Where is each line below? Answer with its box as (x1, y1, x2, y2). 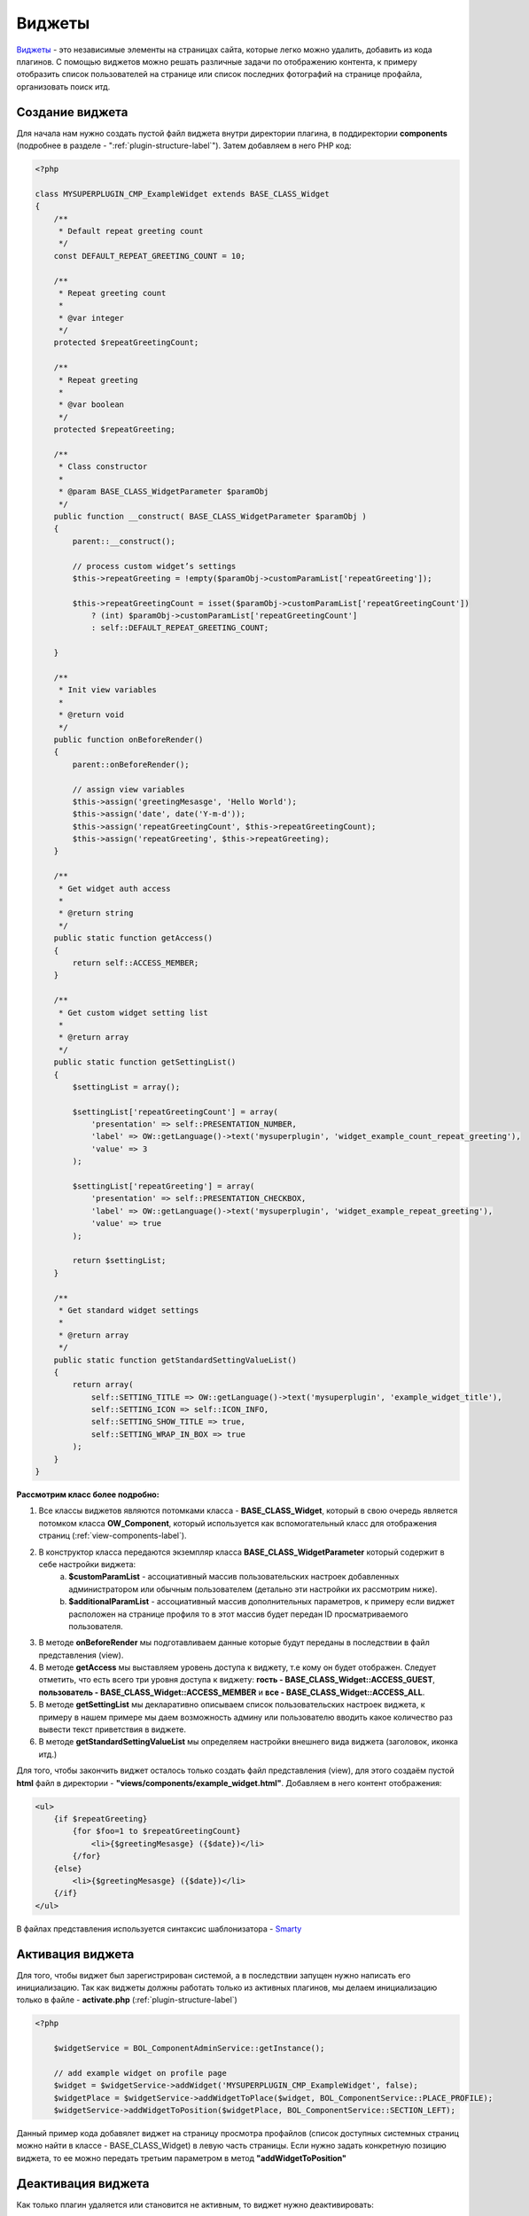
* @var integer (58, 313, 124, 323)
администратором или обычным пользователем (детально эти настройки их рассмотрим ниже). (68, 1583, 438, 1595)
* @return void (58, 710, 124, 720)
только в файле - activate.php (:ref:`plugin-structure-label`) (16, 1994, 238, 2005)
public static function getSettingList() (53, 1057, 237, 1067)
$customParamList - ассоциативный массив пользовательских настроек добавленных (68, 1572, 400, 1582)
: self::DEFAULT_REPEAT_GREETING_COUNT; (90, 623, 269, 633)
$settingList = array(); (72, 1081, 181, 1092)
